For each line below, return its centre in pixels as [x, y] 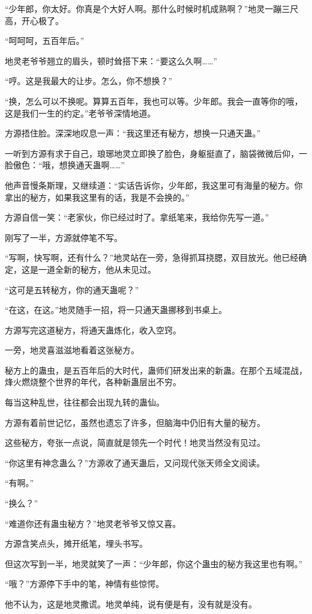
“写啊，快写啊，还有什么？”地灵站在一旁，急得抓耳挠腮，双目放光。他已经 [152, 257]
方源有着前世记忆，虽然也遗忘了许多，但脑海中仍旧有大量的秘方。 [135, 422]
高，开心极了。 [34, 20]
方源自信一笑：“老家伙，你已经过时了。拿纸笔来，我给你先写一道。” [137, 217]
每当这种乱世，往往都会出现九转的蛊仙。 [85, 402]
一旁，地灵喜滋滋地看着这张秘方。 [72, 350]
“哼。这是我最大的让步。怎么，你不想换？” [89, 81]
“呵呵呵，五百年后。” [45, 41]
